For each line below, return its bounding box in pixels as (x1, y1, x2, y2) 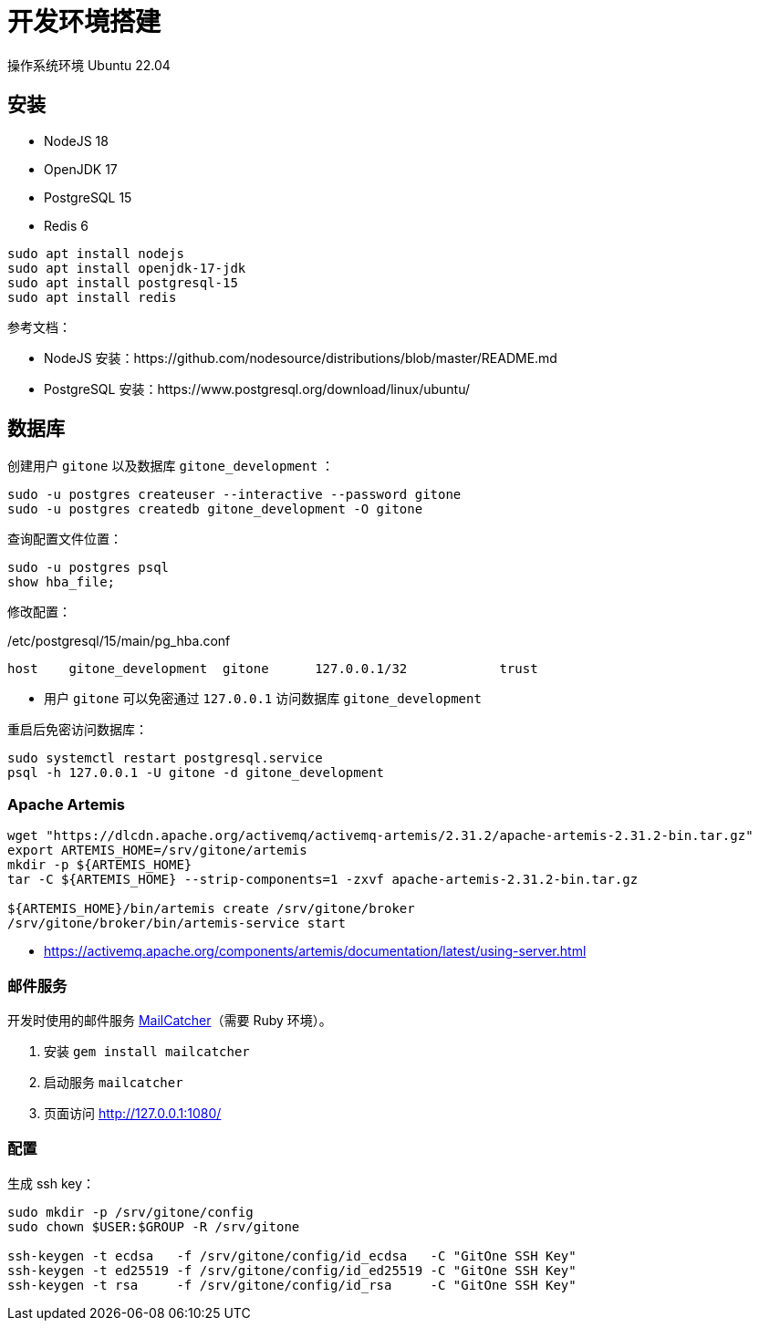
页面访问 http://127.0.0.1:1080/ (44, 1105, 222, 1121)
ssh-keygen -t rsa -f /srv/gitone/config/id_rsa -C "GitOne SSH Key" (7, 1277, 577, 1292)
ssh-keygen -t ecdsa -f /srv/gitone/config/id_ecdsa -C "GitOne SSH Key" (7, 1248, 577, 1263)
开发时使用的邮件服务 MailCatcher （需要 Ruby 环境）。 (7, 1012, 332, 1028)
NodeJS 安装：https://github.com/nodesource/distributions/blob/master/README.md (44, 349, 557, 366)
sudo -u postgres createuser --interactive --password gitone (7, 487, 462, 503)
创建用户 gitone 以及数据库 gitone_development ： (7, 458, 335, 474)
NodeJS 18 (44, 132, 109, 149)
